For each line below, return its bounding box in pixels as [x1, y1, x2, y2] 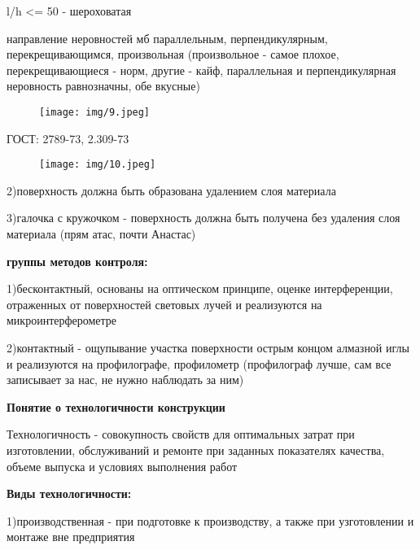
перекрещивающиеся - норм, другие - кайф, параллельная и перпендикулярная [7, 61, 396, 78]
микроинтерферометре [7, 312, 117, 329]
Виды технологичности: [7, 485, 132, 502]
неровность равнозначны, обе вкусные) [7, 77, 200, 94]
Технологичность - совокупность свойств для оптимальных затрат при [7, 426, 355, 443]
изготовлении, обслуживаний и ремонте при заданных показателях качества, [7, 442, 385, 458]
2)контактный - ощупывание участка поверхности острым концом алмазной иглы [7, 339, 409, 356]
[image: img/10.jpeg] [39, 159, 156, 171]
